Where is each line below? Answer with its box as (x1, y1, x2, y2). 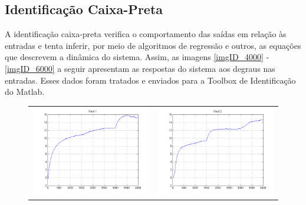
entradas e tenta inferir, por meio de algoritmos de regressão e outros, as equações (5, 39, 301, 51)
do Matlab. (5, 85, 45, 98)
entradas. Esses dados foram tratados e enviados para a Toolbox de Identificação (5, 74, 296, 86)
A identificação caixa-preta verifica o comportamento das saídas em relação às (5, 28, 287, 40)
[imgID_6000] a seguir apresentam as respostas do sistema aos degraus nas (5, 62, 275, 74)
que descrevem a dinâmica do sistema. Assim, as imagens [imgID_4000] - (5, 51, 269, 63)
